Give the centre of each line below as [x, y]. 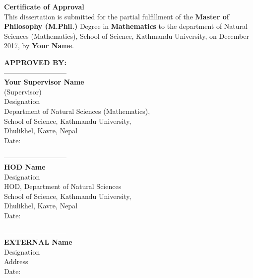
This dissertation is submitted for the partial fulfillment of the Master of [117, 16]
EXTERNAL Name [38, 242]
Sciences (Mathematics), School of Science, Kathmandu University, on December [126, 36]
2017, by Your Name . [39, 46]
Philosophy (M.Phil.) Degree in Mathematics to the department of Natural [126, 26]
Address [16, 261]
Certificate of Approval [44, 6]
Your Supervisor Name [44, 82]
